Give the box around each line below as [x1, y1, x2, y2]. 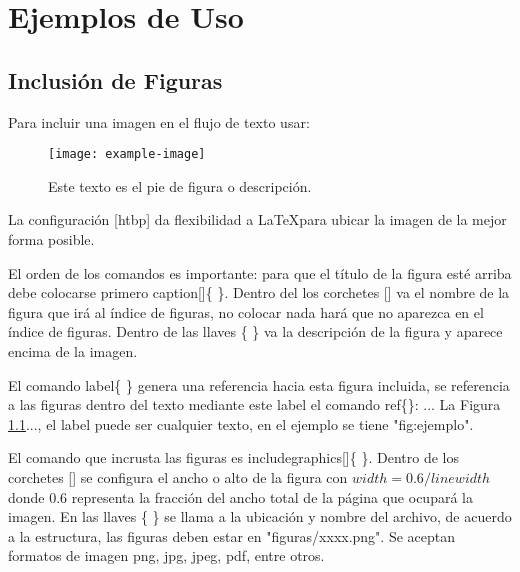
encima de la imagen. [8, 340, 138, 361]
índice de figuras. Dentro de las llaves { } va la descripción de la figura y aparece [8, 321, 503, 342]
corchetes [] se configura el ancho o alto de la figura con [8, 466, 348, 487]
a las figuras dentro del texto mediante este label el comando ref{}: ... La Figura [8, 394, 501, 415]
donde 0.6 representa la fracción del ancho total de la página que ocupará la [8, 486, 473, 507]
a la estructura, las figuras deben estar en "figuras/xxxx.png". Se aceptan [8, 525, 456, 546]
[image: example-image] [48, 147, 206, 162]
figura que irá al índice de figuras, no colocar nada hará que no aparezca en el [8, 301, 484, 322]
